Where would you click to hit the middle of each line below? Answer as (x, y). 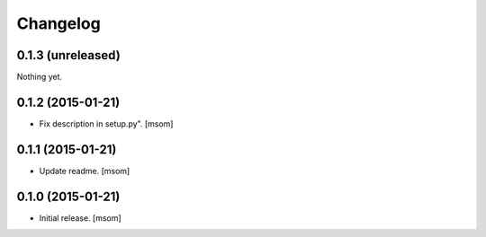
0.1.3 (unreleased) (68, 55)
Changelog (58, 23)
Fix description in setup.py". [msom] (106, 123)
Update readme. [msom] (85, 171)
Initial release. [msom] (80, 218)
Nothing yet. (40, 77)
